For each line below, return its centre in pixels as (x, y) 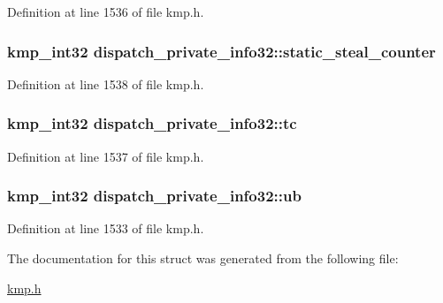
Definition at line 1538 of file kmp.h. (106, 83)
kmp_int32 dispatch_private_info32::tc (152, 123)
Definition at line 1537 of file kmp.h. (106, 156)
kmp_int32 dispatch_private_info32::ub (154, 196)
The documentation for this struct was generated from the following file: (203, 258)
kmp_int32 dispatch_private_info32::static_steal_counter (221, 51)
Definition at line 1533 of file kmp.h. (106, 228)
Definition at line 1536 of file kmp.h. (106, 11)
